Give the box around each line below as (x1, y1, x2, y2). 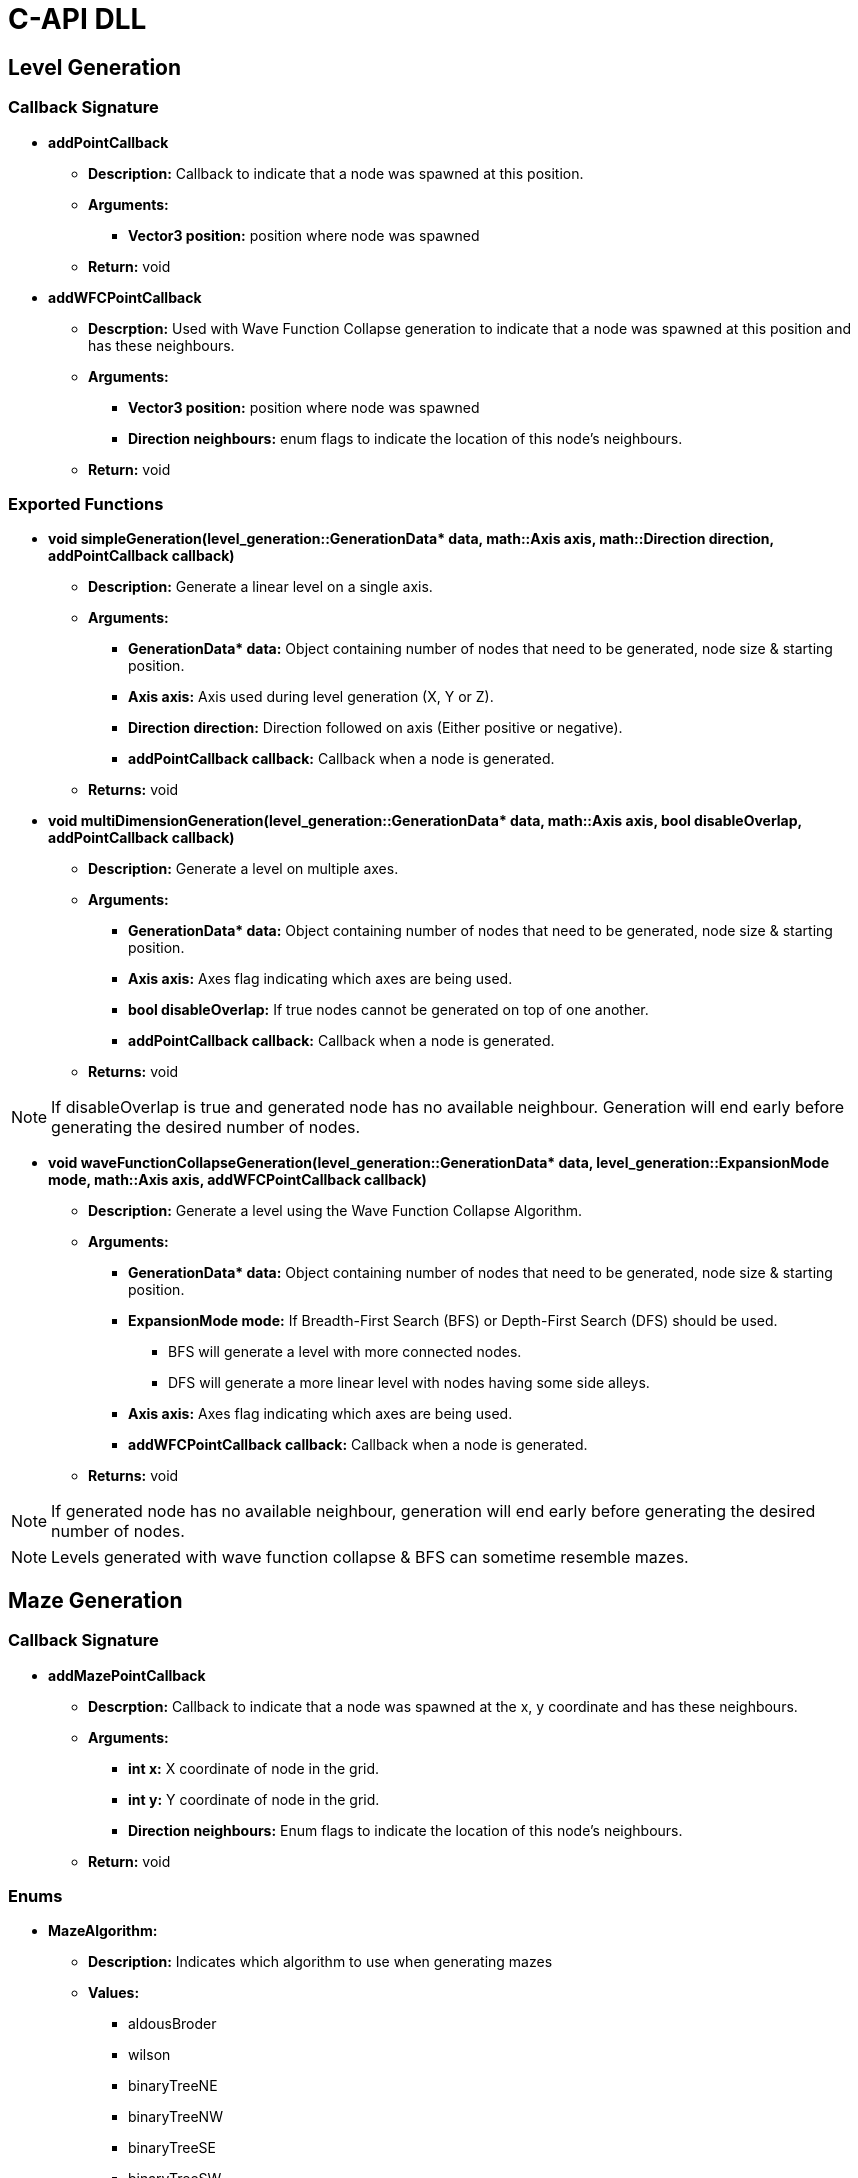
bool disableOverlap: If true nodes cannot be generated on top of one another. (128, 1001, 649, 1019)
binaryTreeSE (128, 2139, 216, 2157)
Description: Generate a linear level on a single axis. (88, 578, 433, 596)
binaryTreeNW (128, 2108, 223, 2126)
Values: (88, 1984, 140, 2002)
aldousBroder (128, 2015, 217, 2033)
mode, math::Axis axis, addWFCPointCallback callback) (48, 1171, 427, 1189)
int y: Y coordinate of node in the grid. (128, 1790, 380, 1808)
